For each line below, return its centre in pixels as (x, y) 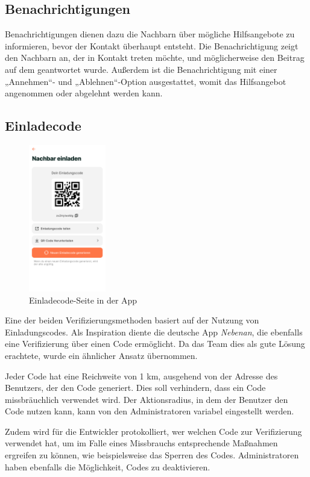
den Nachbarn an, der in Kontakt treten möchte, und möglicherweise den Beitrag (155, 58)
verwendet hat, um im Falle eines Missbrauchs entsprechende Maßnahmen (141, 443)
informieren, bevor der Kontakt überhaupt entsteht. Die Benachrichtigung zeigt (152, 45)
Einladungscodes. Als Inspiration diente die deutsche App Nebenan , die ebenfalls (154, 332)
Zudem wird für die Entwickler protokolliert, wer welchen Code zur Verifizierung (153, 431)
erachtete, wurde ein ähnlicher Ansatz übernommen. (101, 355)
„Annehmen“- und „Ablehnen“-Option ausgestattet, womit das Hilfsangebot (146, 81)
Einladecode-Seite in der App (83, 300)
